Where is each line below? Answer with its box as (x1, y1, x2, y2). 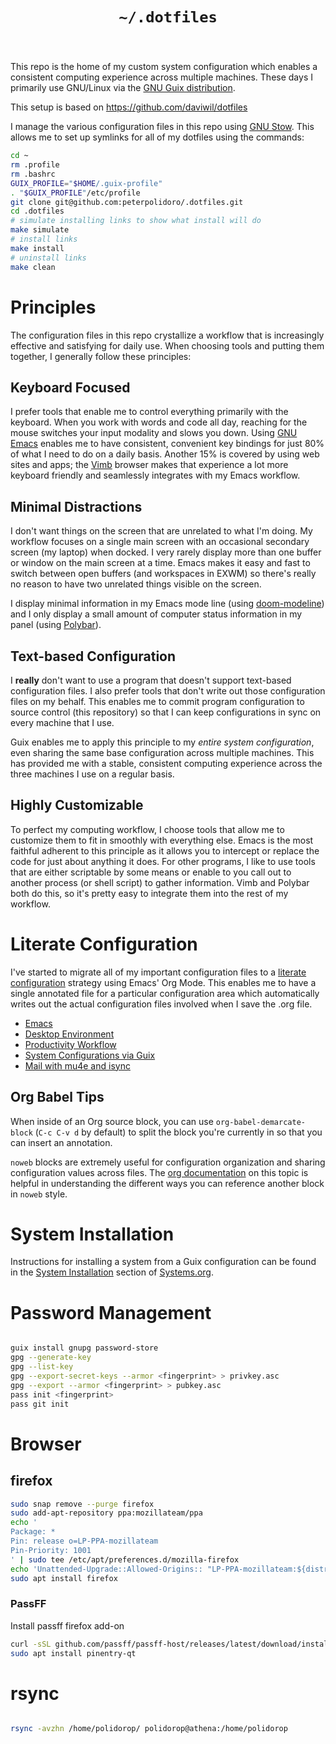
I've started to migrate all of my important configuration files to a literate (10, 966, 307, 978)
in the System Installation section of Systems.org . (10, 1266, 215, 1278)
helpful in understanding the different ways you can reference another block (10, 1177, 325, 1189)
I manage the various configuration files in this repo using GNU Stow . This (10, 121, 315, 133)
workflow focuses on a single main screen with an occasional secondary (10, 536, 310, 548)
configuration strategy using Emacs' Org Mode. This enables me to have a (10, 976, 317, 988)
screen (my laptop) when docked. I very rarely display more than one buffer (10, 546, 322, 558)
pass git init (10, 1399, 70, 1409)
